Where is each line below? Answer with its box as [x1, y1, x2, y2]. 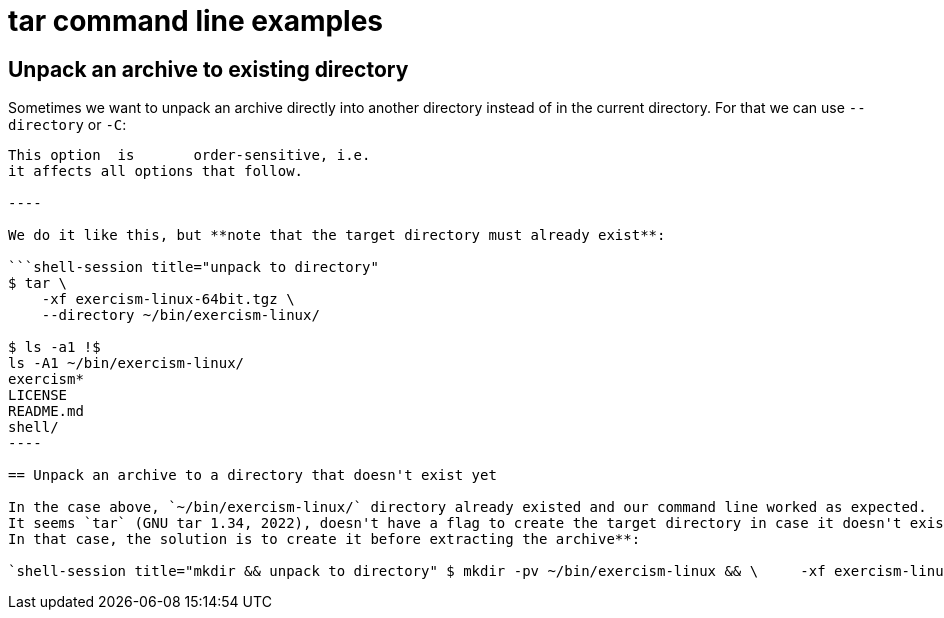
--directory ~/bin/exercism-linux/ [41, 307, 320, 324]
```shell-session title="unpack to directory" [8, 259, 379, 276]
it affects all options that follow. [8, 163, 304, 180]
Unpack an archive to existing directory [8, 56, 409, 82]
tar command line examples [8, 4, 384, 38]
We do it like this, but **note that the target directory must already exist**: [8, 227, 666, 244]
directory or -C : [8, 116, 127, 134]
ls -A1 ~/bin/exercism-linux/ [8, 355, 245, 372]
